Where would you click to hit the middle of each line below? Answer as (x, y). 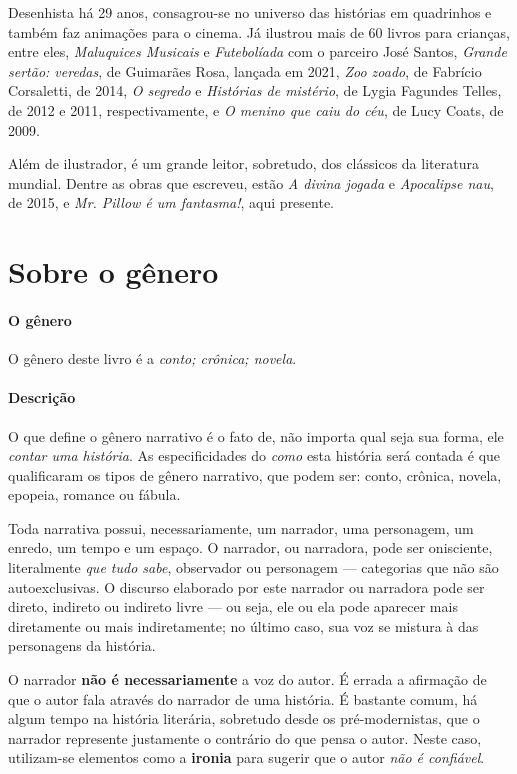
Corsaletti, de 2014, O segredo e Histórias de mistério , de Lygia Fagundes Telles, (255, 90)
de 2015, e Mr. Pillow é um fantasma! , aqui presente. (171, 202)
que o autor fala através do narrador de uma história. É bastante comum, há (243, 698)
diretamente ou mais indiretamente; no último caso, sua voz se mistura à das (243, 625)
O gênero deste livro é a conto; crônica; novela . (152, 358)
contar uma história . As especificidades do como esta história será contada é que (254, 455)
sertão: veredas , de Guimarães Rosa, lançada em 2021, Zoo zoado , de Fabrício (245, 70)
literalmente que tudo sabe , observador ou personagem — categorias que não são (253, 567)
